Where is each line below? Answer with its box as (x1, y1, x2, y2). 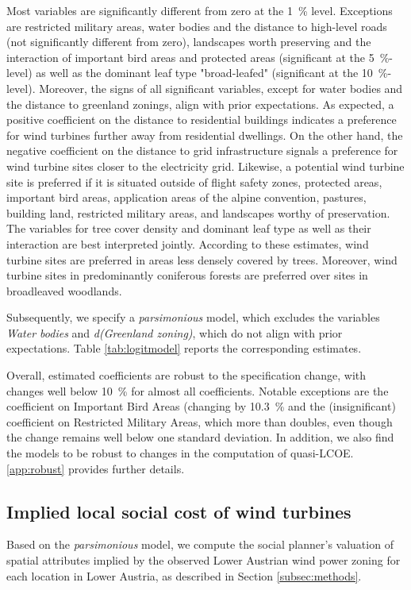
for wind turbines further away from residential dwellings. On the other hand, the (6, 126, 403, 143)
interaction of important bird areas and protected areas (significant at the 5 (6, 48, 375, 65)
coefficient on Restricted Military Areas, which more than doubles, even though (6, 413, 393, 430)
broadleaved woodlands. (6, 282, 122, 299)
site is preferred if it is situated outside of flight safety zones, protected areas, (6, 173, 382, 190)
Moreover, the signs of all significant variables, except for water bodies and (39, 79, 403, 96)
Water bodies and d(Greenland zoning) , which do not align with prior (6, 324, 343, 341)
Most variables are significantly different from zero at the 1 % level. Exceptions (6, 2, 393, 18)
